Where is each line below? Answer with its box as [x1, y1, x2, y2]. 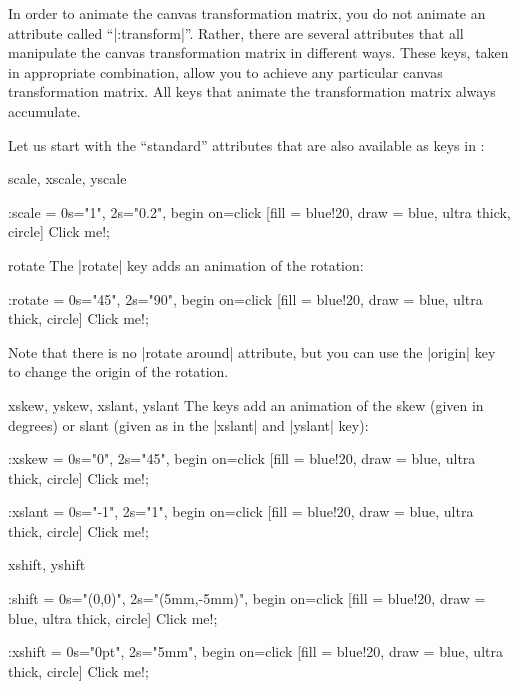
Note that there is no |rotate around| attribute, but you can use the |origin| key [8, 341, 496, 362]
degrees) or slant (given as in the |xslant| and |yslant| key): [8, 414, 369, 435]
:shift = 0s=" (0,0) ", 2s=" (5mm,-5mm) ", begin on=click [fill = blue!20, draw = [8, 588, 486, 609]
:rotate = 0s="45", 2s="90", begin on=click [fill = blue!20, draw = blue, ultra [8, 288, 483, 309]
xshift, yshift [8, 554, 86, 575]
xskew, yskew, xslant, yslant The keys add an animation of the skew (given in [8, 394, 484, 415]
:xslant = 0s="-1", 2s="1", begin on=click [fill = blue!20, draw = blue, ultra [8, 501, 474, 522]
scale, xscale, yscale [8, 168, 127, 189]
